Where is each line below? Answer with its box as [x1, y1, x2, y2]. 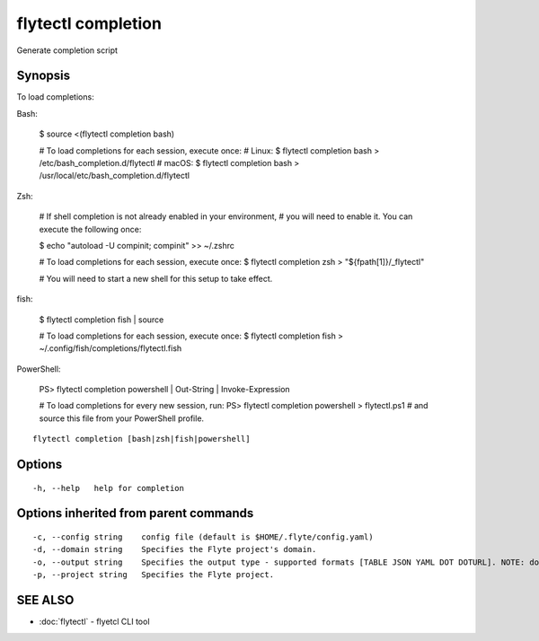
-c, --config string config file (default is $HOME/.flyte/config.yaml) [32, 532, 374, 542]
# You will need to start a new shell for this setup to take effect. [39, 273, 273, 284]
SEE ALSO [16, 593, 75, 608]
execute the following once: [39, 224, 142, 234]
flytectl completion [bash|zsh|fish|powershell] [32, 434, 251, 444]
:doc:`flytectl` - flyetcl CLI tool [39, 616, 150, 628]
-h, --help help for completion [32, 483, 184, 493]
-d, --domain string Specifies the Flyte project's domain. [32, 544, 317, 555]
